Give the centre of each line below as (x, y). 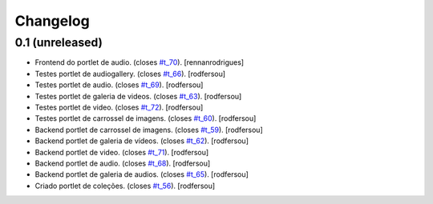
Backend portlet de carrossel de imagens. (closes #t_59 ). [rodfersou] (149, 130)
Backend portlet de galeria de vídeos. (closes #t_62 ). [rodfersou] (142, 141)
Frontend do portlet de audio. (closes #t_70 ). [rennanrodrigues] (140, 62)
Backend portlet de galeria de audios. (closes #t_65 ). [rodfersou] (142, 174)
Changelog (52, 21)
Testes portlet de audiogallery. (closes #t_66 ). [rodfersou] (130, 74)
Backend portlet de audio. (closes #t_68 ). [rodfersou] (123, 163)
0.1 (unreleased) (59, 42)
